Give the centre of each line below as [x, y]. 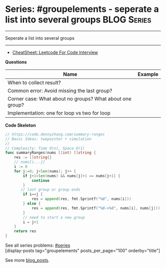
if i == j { [33, 195]
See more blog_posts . [27, 260]
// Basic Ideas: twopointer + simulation [48, 139]
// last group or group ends [50, 190]
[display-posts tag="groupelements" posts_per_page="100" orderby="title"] [83, 251]
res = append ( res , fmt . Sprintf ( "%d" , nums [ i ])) [82, 199]
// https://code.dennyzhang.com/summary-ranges [55, 134]
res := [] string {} [33, 157]
